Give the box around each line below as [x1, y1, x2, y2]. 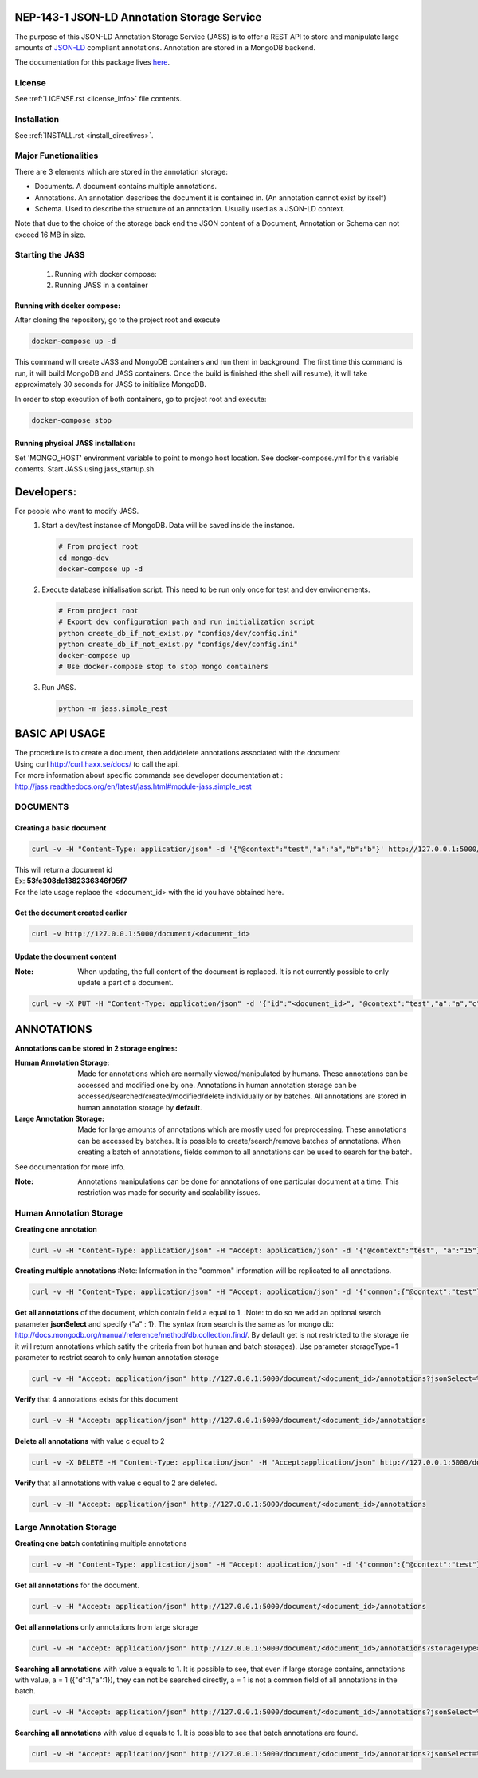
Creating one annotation [14, 1224, 97, 1234]
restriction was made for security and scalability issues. [77, 1188, 261, 1197]
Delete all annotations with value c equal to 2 [14, 1436, 165, 1445]
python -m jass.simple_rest [58, 704, 168, 713]
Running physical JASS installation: [14, 439, 135, 448]
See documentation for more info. [14, 1161, 126, 1172]
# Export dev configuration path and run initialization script [58, 617, 315, 626]
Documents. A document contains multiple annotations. [34, 182, 217, 191]
